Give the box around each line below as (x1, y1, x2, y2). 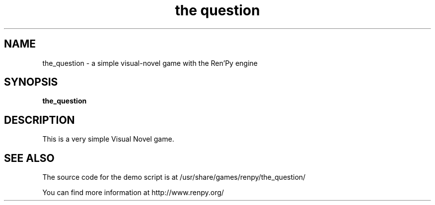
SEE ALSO (4, 152, 55, 164)
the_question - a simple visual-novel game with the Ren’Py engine (42, 58, 258, 67)
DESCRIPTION (4, 113, 75, 126)
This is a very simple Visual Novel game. (42, 135, 174, 144)
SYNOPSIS (4, 76, 58, 89)
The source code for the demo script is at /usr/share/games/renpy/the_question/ (42, 173, 306, 182)
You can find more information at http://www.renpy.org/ (42, 188, 224, 197)
